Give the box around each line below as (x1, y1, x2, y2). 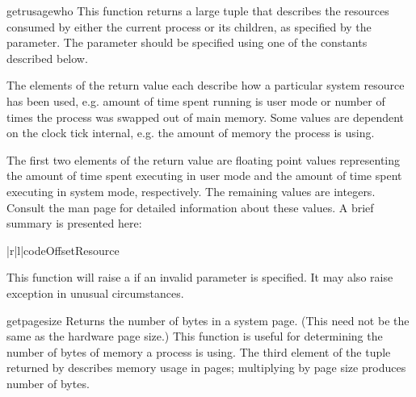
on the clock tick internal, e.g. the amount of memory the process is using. (6, 124, 375, 141)
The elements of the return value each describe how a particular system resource (6, 77, 405, 94)
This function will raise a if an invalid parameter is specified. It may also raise (6, 269, 393, 286)
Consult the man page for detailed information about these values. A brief (6, 198, 374, 215)
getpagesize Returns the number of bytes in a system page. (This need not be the (6, 311, 410, 328)
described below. (6, 49, 88, 66)
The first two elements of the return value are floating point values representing (6, 151, 401, 168)
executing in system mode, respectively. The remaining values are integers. (6, 182, 376, 199)
